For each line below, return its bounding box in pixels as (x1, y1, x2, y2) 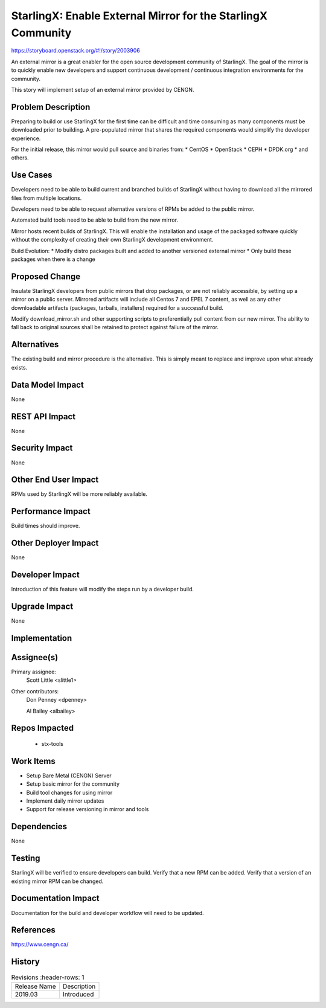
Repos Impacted (11, 723, 74, 733)
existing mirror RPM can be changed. (11, 878, 104, 885)
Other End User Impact (11, 475, 99, 485)
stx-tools (41, 740, 63, 747)
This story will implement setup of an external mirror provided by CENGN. (11, 86, 194, 93)
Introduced (62, 990, 94, 998)
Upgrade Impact (11, 601, 74, 611)
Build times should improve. (11, 522, 80, 530)
